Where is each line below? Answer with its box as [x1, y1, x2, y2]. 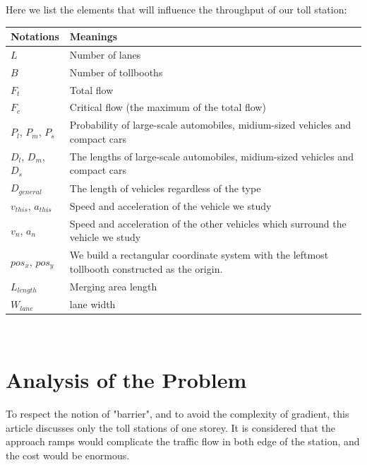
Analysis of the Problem [6, 365, 247, 394]
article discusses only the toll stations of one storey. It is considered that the [6, 420, 336, 435]
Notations [11, 29, 59, 44]
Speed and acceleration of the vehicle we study [69, 198, 272, 213]
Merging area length [69, 279, 157, 294]
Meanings [69, 29, 118, 44]
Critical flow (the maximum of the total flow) [69, 100, 266, 114]
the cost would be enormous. [6, 447, 130, 462]
